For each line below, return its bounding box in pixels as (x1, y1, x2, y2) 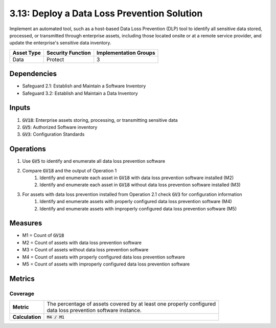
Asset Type (12, 49, 41, 56)
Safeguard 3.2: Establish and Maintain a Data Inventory (22, 90, 138, 96)
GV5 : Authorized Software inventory (22, 124, 98, 130)
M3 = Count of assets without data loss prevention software (22, 247, 149, 253)
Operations (9, 145, 46, 154)
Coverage (9, 290, 35, 297)
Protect (47, 56, 64, 63)
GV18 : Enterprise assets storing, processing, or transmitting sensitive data (22, 117, 178, 123)
